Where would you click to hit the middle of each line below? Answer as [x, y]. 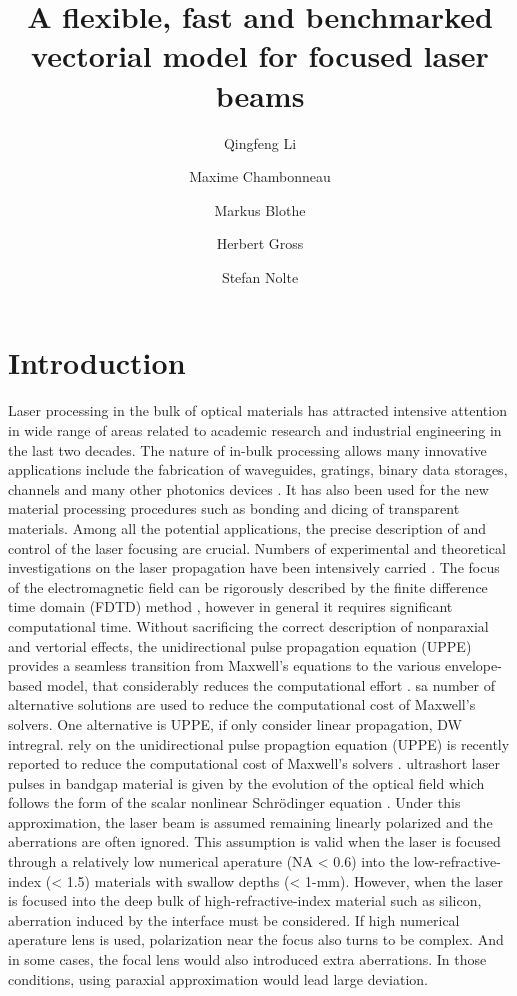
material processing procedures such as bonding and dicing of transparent [234, 508]
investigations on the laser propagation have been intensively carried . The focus [254, 567]
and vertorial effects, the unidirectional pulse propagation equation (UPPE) [240, 645]
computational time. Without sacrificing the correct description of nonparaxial [248, 625]
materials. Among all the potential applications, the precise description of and [247, 527]
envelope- [473, 665]
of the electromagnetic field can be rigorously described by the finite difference [248, 586]
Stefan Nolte [260, 276]
